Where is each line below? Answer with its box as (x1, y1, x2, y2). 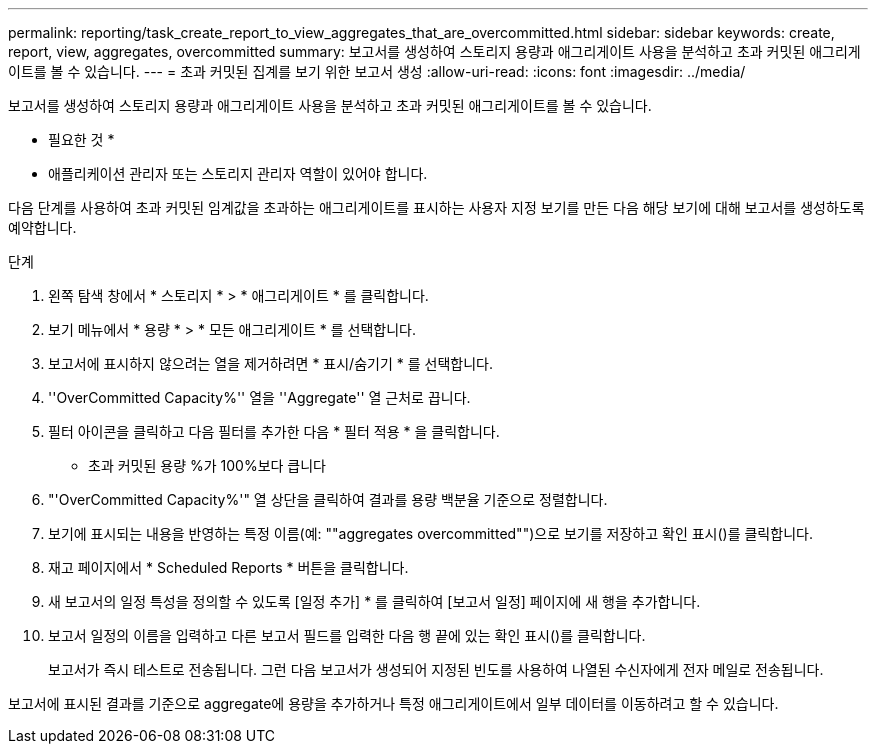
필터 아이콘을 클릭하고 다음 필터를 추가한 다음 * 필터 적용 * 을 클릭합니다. (48, 423, 500, 440)
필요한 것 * (48, 131, 115, 148)
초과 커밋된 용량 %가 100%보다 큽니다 (88, 457, 326, 474)
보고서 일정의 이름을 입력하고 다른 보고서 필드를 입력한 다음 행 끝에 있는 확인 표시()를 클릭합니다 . (48, 627, 646, 644)
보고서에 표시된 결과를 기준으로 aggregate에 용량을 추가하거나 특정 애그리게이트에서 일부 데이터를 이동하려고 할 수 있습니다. (8, 695, 779, 712)
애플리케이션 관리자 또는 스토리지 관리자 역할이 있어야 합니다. (48, 165, 428, 182)
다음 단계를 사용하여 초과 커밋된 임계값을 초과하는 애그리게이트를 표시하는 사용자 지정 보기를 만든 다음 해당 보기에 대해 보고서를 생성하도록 (8, 199, 865, 216)
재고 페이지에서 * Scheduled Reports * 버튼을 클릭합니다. (48, 559, 409, 576)
